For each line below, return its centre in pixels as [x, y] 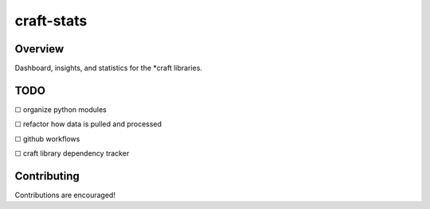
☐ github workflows [47, 138]
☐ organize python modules [61, 109]
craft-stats [51, 21]
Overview [39, 49]
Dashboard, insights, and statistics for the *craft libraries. [109, 68]
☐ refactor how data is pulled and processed [88, 124]
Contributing [47, 176]
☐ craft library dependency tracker [72, 153]
